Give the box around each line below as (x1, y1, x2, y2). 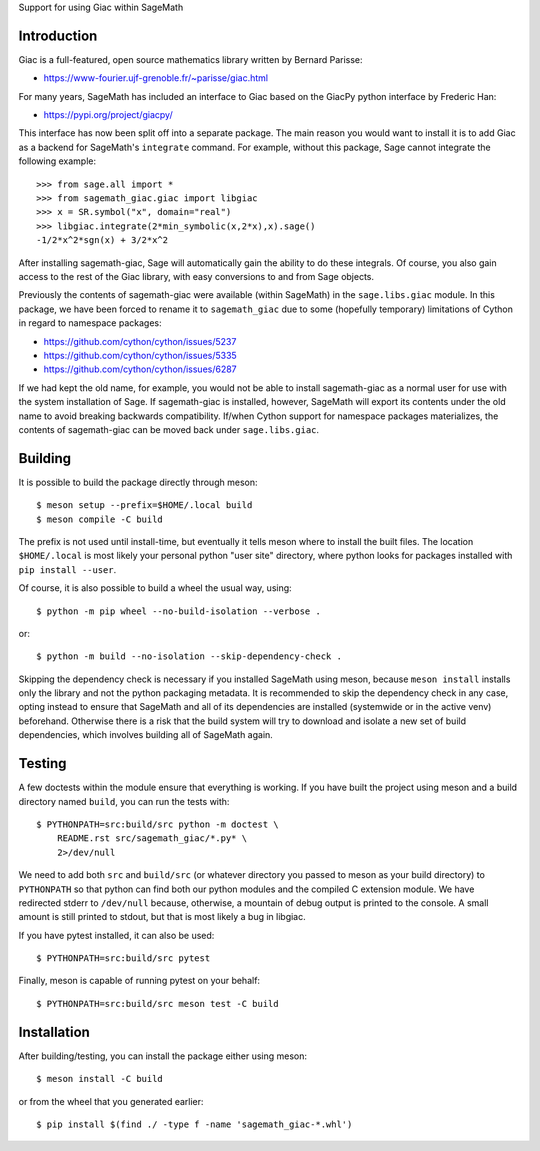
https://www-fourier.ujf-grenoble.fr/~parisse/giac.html (43, 72, 269, 84)
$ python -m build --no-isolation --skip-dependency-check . (36, 651, 342, 662)
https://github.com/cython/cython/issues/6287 (43, 363, 237, 375)
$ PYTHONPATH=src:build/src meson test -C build (36, 998, 279, 1009)
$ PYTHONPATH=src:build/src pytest (36, 953, 211, 964)
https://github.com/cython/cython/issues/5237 (43, 335, 237, 347)
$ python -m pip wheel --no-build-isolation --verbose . (36, 605, 322, 617)
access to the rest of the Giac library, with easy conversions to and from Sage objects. (18, 270, 375, 282)
